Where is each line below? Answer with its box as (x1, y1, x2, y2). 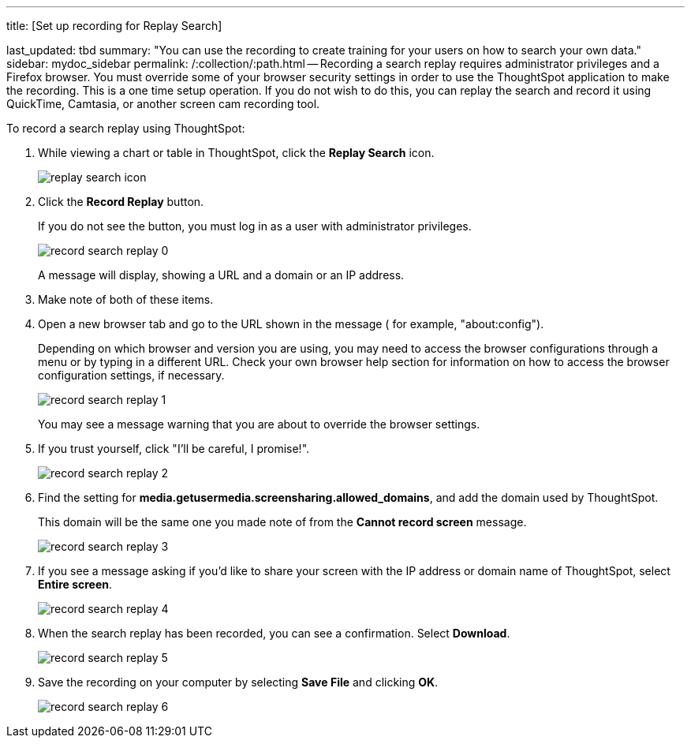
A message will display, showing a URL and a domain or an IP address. (38, 268, 405, 282)
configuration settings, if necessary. (38, 368, 225, 382)
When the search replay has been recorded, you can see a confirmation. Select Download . (38, 626, 510, 640)
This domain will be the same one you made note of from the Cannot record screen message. (38, 515, 527, 529)
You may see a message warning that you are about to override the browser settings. (38, 417, 480, 431)
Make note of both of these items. (38, 293, 214, 306)
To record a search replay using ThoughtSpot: (6, 122, 245, 135)
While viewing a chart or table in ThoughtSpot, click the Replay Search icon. (38, 146, 435, 159)
